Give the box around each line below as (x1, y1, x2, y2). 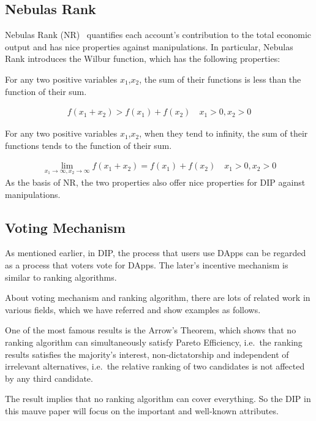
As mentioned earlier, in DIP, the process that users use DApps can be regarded (5, 246, 306, 259)
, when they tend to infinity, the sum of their (139, 127, 308, 140)
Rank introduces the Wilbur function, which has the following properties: (5, 52, 280, 65)
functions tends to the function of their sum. (5, 138, 172, 151)
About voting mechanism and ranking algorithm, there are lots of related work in (5, 291, 310, 304)
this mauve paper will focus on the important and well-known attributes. (5, 404, 279, 417)
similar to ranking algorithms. (5, 270, 117, 283)
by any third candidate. (5, 371, 93, 384)
